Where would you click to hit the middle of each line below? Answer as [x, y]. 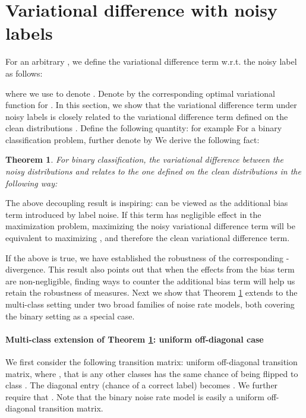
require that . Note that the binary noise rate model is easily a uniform [135, 396]
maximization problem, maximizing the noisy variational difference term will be [150, 226]
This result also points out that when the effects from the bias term [171, 269]
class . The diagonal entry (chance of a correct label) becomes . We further [142, 385]
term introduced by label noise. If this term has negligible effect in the [133, 214]
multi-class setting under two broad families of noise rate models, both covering [150, 304]
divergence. [26, 269]
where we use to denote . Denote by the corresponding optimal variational [140, 93]
